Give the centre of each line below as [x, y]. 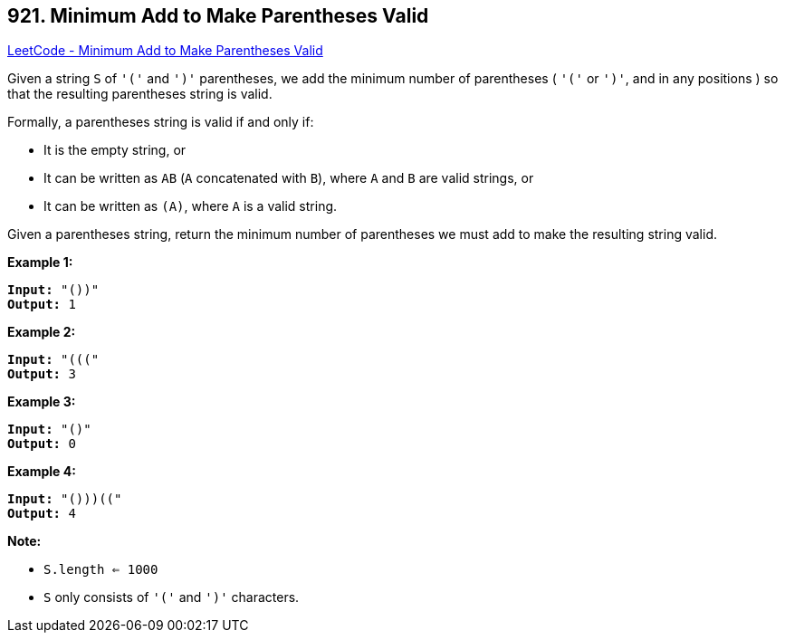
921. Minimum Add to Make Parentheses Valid [218, 16]
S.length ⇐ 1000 [101, 570]
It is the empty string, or [115, 150]
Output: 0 [42, 444]
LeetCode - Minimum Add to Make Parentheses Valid [165, 51]
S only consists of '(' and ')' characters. [172, 597]
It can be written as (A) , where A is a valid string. [191, 206]
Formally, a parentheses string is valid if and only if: [161, 122]
